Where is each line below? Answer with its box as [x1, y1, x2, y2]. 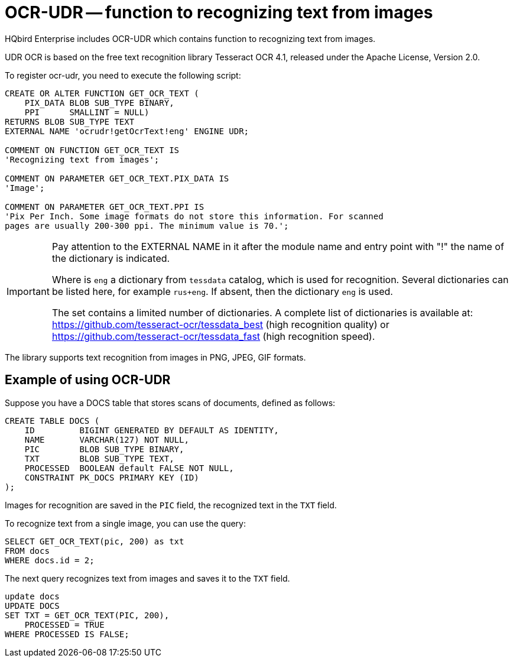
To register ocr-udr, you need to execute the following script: [5, 70, 241, 80]
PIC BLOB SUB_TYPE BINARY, [24, 444, 184, 454]
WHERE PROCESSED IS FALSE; [5, 629, 129, 639]
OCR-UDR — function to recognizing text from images [5, 2, 433, 22]
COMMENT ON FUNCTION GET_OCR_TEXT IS [5, 145, 180, 155]
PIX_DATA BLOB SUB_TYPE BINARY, [24, 98, 174, 108]
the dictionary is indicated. [51, 252, 170, 264]
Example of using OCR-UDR [5, 372, 171, 388]
